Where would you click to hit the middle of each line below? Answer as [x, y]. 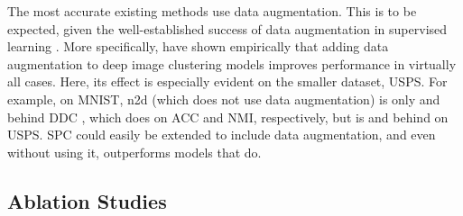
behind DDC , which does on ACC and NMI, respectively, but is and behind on [228, 117]
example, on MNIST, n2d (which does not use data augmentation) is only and [224, 99]
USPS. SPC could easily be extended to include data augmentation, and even [222, 135]
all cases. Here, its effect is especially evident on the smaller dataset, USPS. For [227, 81]
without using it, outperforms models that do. [134, 152]
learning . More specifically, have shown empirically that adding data [198, 46]
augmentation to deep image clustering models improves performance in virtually [232, 63]
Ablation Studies [87, 200]
